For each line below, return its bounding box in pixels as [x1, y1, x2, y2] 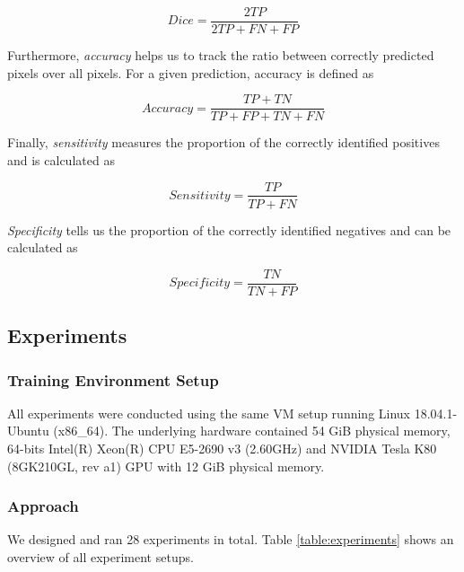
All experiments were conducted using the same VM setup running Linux [7, 403, 411, 422]
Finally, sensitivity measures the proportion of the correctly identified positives [7, 133, 440, 152]
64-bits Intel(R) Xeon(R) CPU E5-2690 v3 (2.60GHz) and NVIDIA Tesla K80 [7, 439, 437, 457]
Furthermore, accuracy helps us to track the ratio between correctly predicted [7, 46, 434, 65]
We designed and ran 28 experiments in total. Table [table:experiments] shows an [7, 530, 454, 549]
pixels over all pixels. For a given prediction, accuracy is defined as [7, 63, 374, 82]
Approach [7, 495, 79, 517]
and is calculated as [7, 150, 115, 169]
